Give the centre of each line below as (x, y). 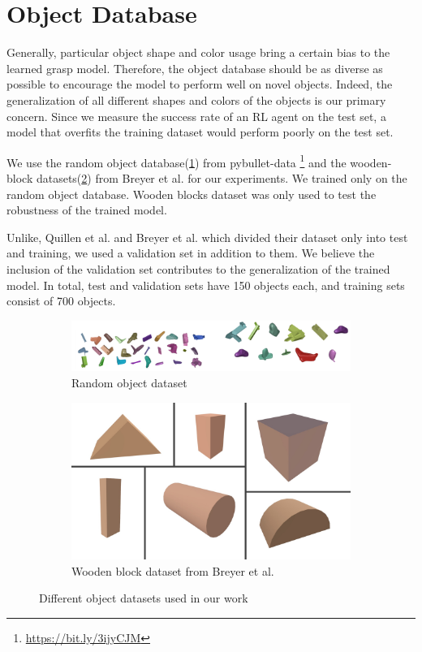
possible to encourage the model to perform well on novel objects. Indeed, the (200, 84)
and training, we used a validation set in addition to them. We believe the (191, 253)
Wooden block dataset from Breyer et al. (173, 570)
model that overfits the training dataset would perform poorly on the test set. (200, 132)
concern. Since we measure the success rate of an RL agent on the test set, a (196, 116)
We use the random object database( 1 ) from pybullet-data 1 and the (177, 161)
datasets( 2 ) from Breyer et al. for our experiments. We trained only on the (222, 177)
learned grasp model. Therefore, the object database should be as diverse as (195, 68)
